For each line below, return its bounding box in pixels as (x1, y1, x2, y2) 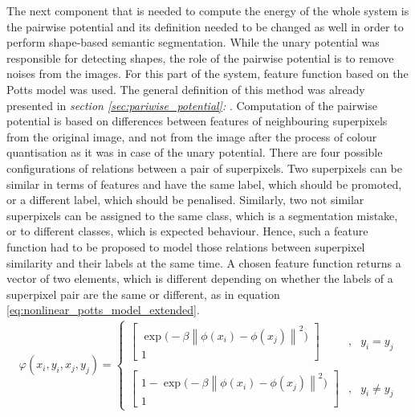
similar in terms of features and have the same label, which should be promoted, (6, 175, 402, 192)
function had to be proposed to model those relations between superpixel (6, 238, 365, 255)
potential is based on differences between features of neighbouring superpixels (6, 112, 388, 129)
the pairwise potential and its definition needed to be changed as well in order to (6, 18, 404, 35)
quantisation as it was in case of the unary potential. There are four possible (6, 144, 383, 161)
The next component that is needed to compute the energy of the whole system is (6, 2, 409, 18)
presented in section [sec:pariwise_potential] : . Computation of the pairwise (6, 96, 377, 113)
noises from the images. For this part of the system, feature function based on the (6, 65, 409, 82)
